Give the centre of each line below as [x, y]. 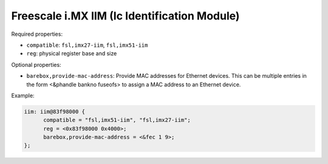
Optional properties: [36, 64]
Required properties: [37, 34]
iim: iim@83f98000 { [54, 111]
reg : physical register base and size [72, 53]
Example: [23, 95]
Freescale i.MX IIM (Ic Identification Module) [125, 16]
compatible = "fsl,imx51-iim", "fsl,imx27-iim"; [117, 120]
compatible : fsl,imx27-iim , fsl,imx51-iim [87, 45]
